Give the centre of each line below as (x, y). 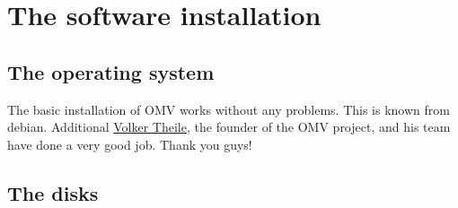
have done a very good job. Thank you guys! (130, 144)
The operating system (111, 71)
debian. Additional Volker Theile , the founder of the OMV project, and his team (229, 127)
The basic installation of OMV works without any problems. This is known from (229, 109)
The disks (53, 192)
